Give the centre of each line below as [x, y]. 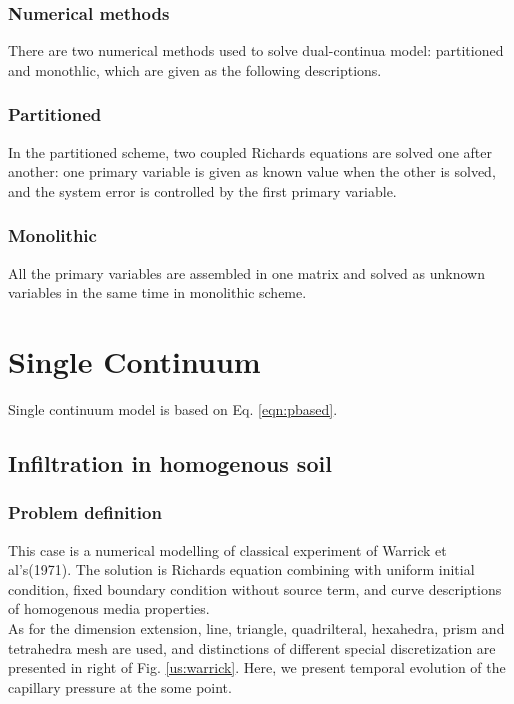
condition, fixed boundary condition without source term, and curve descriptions [255, 588]
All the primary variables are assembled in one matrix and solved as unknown [246, 272]
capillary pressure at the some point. [120, 686]
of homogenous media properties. [109, 608]
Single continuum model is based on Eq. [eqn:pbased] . [173, 408]
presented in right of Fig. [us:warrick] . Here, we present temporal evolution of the [257, 667]
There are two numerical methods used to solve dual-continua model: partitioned [256, 50]
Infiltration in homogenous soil [170, 462]
